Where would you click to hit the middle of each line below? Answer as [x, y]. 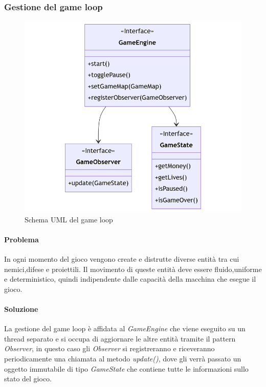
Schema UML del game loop [69, 219]
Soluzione [21, 309]
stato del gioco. [28, 379]
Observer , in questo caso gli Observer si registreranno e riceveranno [109, 348]
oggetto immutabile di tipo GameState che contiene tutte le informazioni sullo [126, 368]
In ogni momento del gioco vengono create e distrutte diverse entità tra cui [122, 259]
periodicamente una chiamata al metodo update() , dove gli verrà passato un [123, 359]
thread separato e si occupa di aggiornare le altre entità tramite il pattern [120, 338]
